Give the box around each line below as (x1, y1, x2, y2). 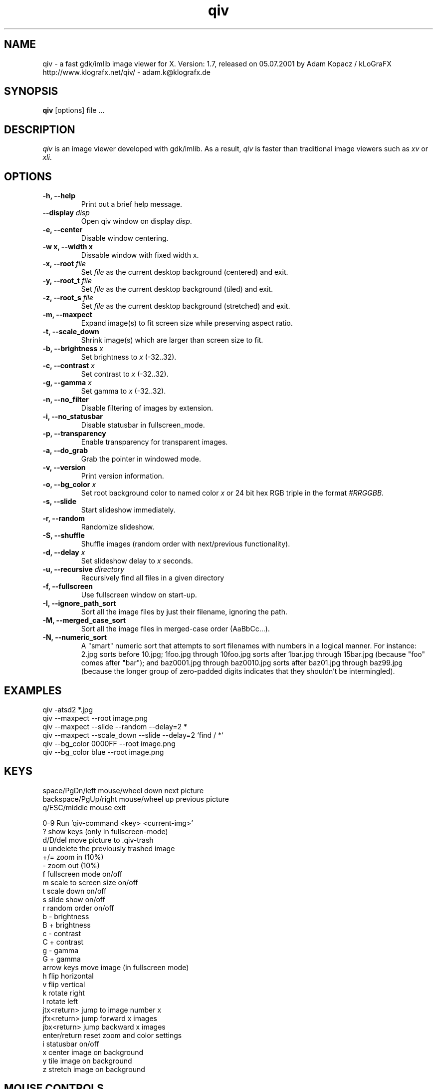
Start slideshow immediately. (81, 506, 176, 515)
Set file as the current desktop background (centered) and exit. (81, 268, 288, 277)
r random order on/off (42, 903, 114, 912)
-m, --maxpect (42, 310, 92, 319)
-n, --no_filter (42, 395, 89, 404)
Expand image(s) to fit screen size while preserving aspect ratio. (81, 319, 293, 328)
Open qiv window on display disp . (81, 217, 192, 226)
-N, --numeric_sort (42, 633, 107, 642)
